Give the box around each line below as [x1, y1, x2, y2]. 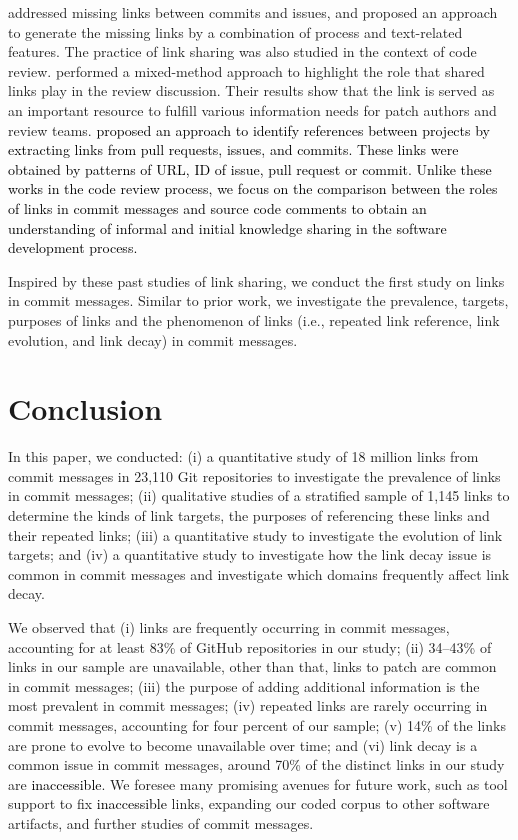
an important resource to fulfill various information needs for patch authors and [8, 99, 497, 120]
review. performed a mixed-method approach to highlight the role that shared [8, 60, 485, 81]
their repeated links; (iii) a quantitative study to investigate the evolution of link [8, 524, 503, 545]
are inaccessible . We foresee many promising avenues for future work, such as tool [8, 773, 508, 794]
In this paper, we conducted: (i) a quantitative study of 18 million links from [8, 446, 479, 467]
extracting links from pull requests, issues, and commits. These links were [8, 139, 459, 160]
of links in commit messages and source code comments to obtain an [8, 197, 427, 218]
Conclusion [8, 388, 163, 429]
